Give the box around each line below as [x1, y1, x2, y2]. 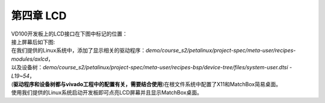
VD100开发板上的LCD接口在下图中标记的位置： [11, 30, 128, 37]
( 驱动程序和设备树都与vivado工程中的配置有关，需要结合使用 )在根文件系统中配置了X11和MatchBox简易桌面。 [11, 80, 282, 87]
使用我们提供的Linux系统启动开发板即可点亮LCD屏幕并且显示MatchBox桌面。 [11, 89, 203, 96]
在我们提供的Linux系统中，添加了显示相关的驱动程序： [11, 47, 146, 54]
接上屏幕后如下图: [11, 38, 55, 45]
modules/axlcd [11, 55, 48, 63]
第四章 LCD [11, 9, 67, 22]
